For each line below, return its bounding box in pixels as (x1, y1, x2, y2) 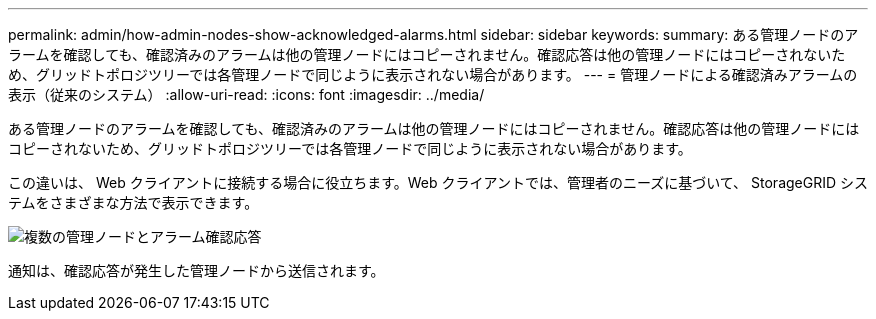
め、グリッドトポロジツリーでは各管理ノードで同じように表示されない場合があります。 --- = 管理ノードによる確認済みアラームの (8, 66, 858, 83)
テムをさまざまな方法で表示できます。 (8, 194, 259, 211)
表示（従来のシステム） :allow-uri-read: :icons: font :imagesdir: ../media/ (8, 86, 485, 103)
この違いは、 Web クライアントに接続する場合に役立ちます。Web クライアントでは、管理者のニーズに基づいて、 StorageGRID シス (8, 174, 868, 191)
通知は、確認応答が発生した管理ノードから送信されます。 (8, 262, 385, 279)
